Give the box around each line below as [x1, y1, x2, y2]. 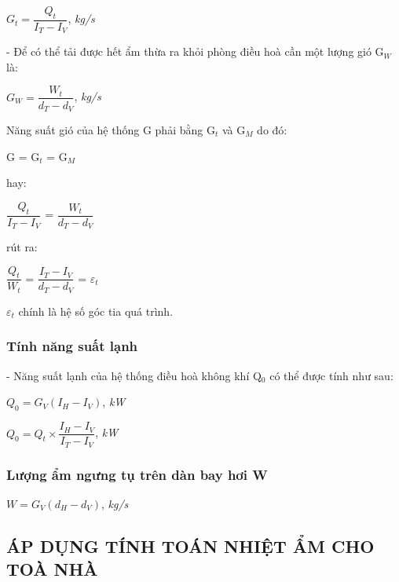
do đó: [257, 121, 287, 137]
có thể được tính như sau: [269, 367, 394, 383]
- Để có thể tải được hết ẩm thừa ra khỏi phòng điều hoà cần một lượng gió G [6, 43, 384, 60]
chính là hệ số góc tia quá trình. [18, 302, 174, 319]
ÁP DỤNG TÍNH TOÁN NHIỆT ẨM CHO [6, 533, 375, 558]
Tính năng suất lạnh [6, 336, 138, 356]
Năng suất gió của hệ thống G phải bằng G [6, 121, 215, 137]
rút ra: [6, 239, 38, 255]
